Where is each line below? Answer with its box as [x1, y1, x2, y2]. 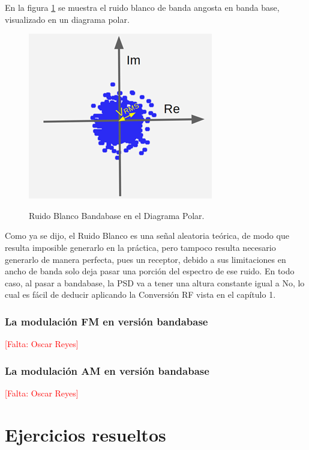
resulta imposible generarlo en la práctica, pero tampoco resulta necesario [5, 241, 276, 253]
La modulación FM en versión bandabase [5, 313, 208, 328]
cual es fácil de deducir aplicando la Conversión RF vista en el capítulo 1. [5, 288, 276, 301]
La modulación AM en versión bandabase [5, 363, 209, 378]
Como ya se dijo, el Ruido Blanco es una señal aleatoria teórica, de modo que [5, 229, 289, 242]
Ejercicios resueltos [5, 422, 166, 446]
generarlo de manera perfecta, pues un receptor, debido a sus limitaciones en [5, 253, 286, 265]
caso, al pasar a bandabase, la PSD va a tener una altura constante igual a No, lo [5, 276, 305, 289]
